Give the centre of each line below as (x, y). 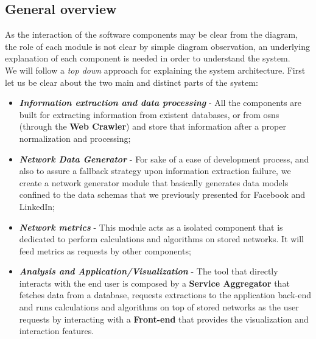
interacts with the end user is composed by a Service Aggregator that (154, 283)
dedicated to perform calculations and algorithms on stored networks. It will (161, 239)
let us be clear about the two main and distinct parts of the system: (132, 82)
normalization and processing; (75, 138)
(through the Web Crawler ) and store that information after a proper (153, 126)
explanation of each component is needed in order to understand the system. (148, 58)
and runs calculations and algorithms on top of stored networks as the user (159, 307)
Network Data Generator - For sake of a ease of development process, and (164, 159)
